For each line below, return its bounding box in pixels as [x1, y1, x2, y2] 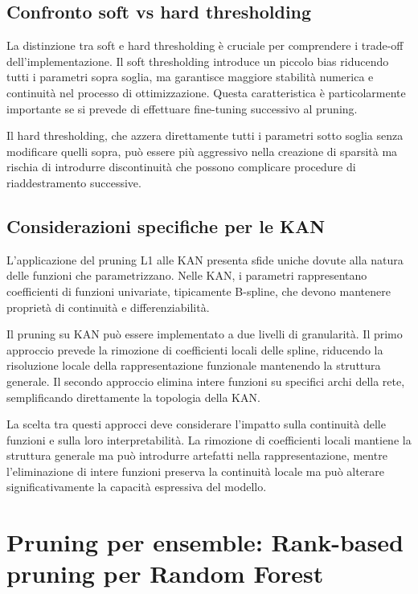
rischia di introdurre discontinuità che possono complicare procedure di [6, 158, 356, 175]
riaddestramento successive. [6, 174, 141, 190]
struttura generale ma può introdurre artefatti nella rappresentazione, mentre [6, 447, 387, 464]
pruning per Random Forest [6, 557, 324, 590]
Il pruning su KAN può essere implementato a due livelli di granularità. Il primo [6, 326, 403, 342]
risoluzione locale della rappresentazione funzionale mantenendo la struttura [6, 357, 381, 374]
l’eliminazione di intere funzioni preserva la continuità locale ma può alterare [6, 462, 385, 479]
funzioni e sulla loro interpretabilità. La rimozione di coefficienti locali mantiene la [6, 431, 412, 448]
